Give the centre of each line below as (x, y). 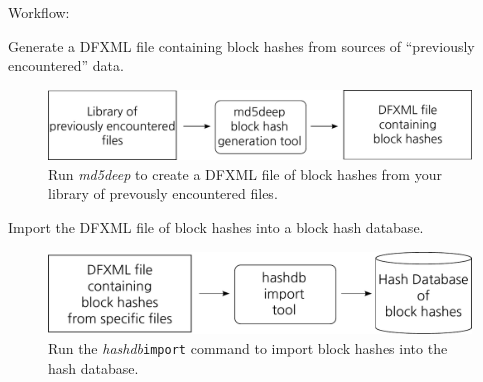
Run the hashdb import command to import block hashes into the (248, 347)
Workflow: (39, 12)
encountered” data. (66, 65)
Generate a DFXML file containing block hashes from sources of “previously (241, 45)
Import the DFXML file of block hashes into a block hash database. (216, 226)
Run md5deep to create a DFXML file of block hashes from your (245, 173)
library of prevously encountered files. (163, 193)
